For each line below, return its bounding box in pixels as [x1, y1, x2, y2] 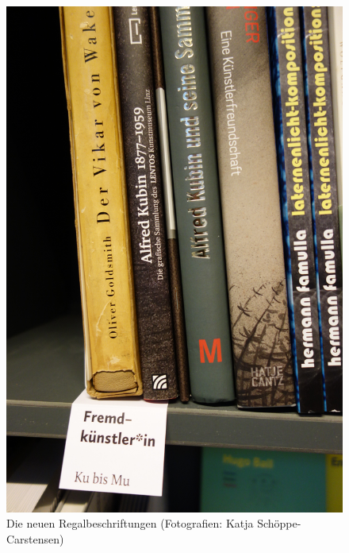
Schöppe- [257, 515, 301, 532]
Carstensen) [6, 530, 64, 547]
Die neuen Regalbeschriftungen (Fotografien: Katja [6, 515, 254, 532]
